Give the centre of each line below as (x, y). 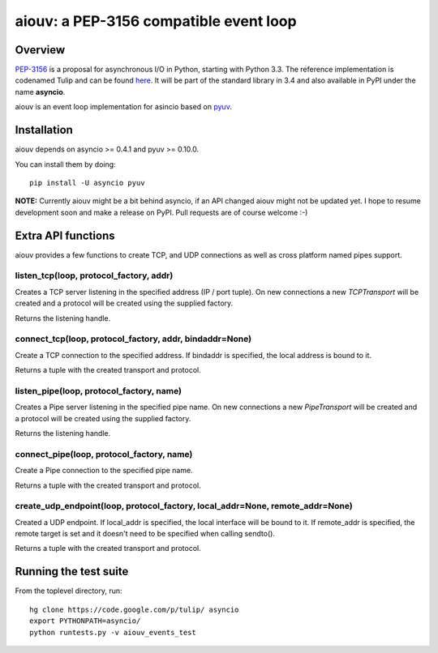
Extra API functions (65, 235)
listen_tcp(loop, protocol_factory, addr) (94, 275)
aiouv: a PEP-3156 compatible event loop (156, 21)
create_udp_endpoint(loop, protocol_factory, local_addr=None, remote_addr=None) (184, 506)
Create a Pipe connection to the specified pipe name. (104, 471)
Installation (44, 130)
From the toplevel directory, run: (69, 591)
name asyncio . (40, 92)
